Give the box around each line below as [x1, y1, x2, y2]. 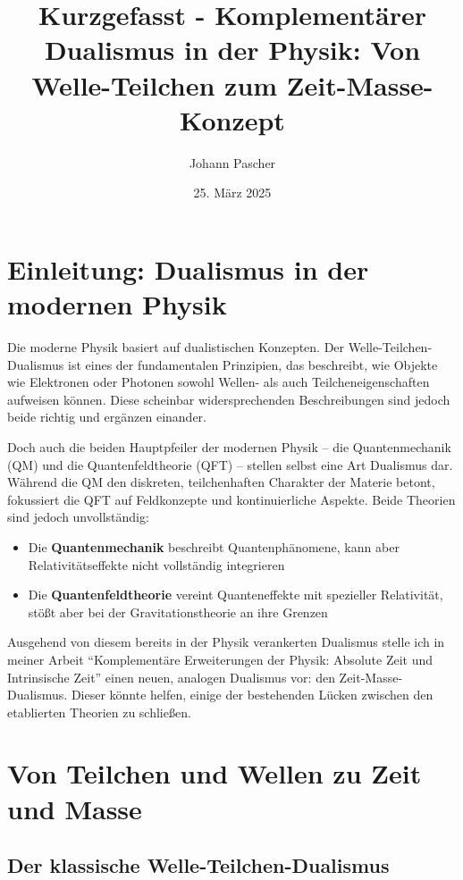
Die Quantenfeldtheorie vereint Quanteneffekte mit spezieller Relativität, [28, 585, 443, 604]
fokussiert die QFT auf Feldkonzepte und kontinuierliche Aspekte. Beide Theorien [7, 490, 456, 508]
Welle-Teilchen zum [31, 66, 278, 103]
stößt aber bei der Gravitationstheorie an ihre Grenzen [28, 602, 328, 621]
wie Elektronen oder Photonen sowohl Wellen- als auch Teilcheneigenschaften [7, 373, 430, 391]
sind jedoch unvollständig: [7, 507, 149, 526]
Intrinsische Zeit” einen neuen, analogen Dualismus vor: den [7, 667, 335, 686]
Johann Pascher [189, 153, 276, 172]
